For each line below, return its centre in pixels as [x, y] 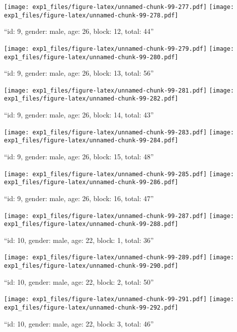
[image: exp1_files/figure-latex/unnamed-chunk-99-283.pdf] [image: [119, 132]
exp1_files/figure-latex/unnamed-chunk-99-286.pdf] [91, 182]
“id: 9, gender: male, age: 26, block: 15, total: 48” [79, 157]
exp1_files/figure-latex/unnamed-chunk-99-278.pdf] [91, 15]
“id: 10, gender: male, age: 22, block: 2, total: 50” [79, 281]
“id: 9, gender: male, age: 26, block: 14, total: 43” [79, 115]
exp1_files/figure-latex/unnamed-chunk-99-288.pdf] [91, 224]
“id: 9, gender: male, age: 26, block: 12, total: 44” [79, 31]
